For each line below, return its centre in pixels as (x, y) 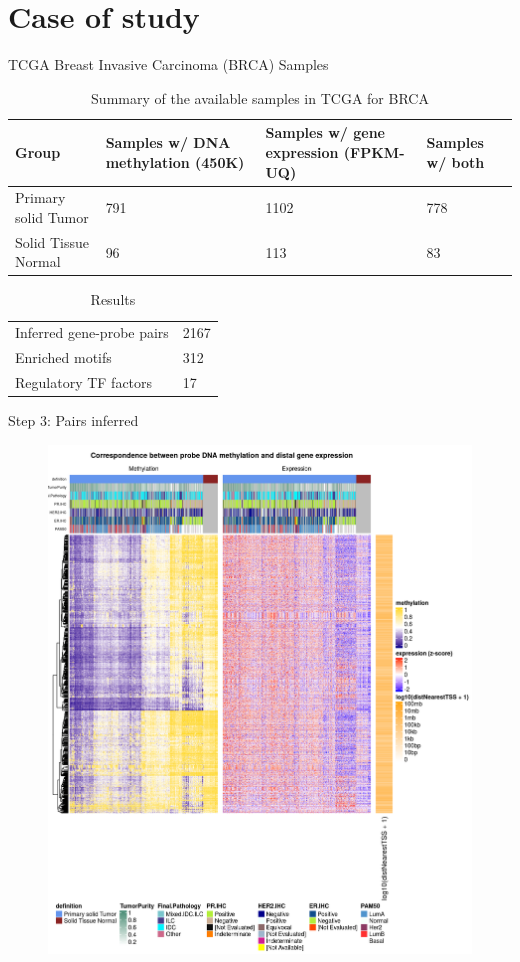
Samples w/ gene (325, 132)
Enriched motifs (63, 357)
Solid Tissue (52, 241)
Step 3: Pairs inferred (73, 420)
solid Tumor (52, 216)
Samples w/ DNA (168, 142)
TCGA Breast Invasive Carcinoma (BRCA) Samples (168, 64)
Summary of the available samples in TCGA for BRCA (260, 97)
